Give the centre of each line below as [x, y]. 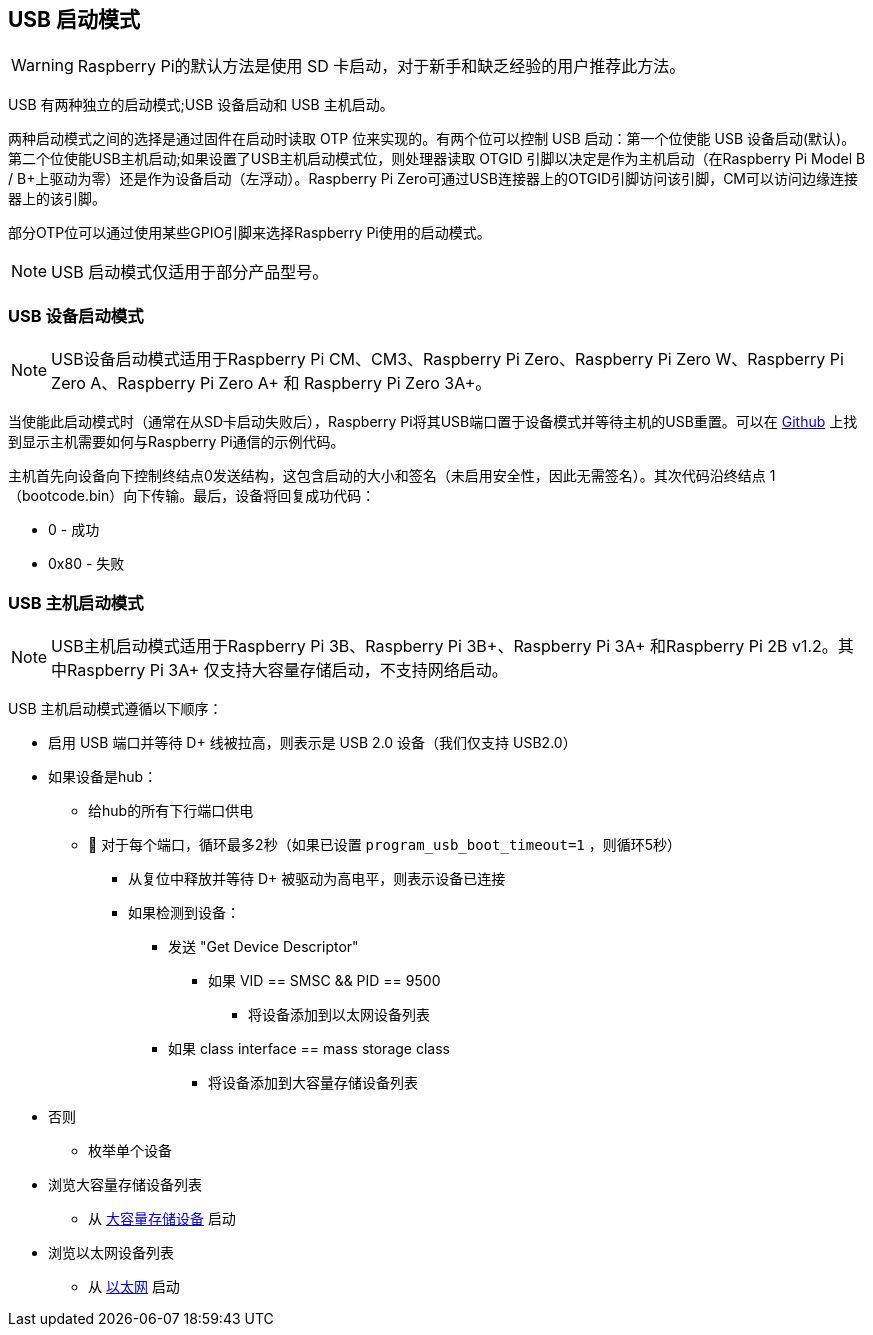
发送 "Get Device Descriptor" [263, 946]
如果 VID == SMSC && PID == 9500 [324, 980]
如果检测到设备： [184, 912]
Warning [42, 65]
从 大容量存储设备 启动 [162, 1218]
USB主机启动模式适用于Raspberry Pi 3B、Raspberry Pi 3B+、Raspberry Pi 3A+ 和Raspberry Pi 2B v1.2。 [444, 645]
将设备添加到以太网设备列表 [339, 1014]
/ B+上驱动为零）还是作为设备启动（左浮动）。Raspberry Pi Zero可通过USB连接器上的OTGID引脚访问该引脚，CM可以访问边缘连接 [433, 179]
